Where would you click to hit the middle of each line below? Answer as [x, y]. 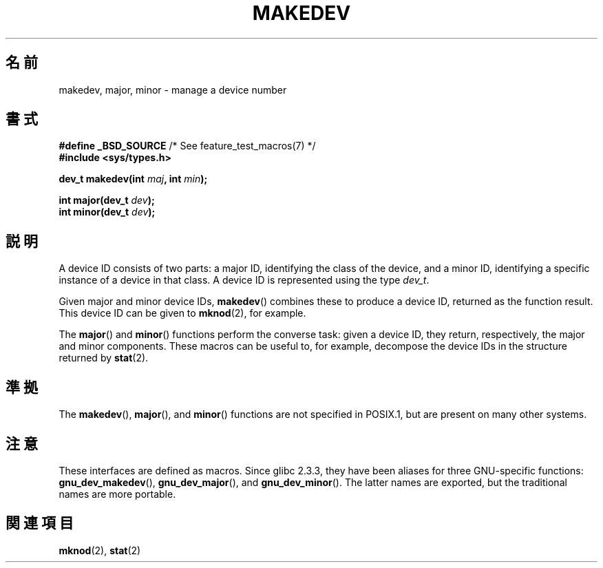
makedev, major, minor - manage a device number [173, 90]
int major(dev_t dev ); [107, 200]
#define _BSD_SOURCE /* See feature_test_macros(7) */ [187, 146]
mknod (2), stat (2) [100, 550]
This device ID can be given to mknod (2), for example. [182, 313]
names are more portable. [117, 494]
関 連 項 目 [40, 523]
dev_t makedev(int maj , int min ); [133, 179]
